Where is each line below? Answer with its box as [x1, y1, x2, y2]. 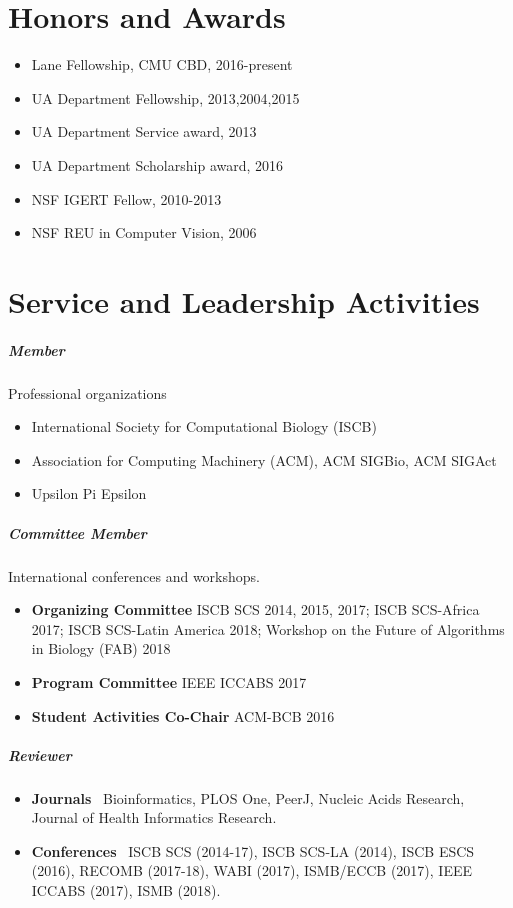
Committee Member [8, 522, 147, 543]
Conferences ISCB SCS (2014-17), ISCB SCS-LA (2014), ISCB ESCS [31, 840, 475, 861]
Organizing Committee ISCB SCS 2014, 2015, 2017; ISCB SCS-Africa [31, 599, 480, 620]
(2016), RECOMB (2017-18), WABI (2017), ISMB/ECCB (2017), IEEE [31, 860, 473, 881]
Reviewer [8, 744, 72, 765]
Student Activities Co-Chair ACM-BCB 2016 [31, 705, 335, 726]
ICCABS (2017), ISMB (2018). [31, 880, 221, 901]
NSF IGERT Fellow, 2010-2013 [31, 188, 222, 209]
